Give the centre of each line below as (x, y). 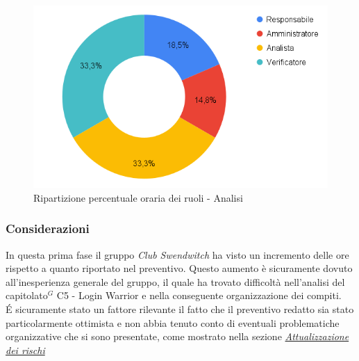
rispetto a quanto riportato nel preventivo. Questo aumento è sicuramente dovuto (179, 268)
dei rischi (25, 350)
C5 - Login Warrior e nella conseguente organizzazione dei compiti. (199, 295)
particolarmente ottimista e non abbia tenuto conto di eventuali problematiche (173, 322)
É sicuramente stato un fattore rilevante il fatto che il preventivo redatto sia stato (180, 308)
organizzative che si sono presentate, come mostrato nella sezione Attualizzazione (177, 336)
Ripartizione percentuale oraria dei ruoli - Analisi (138, 197)
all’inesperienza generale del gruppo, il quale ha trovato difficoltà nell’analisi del (175, 281)
